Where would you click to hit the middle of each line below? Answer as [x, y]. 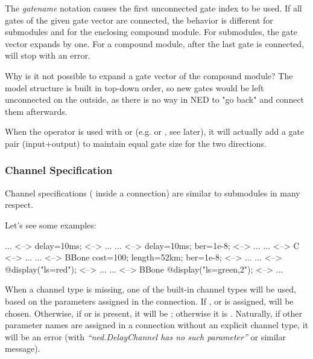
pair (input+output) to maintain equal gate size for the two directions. [136, 143]
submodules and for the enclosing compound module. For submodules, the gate [151, 32]
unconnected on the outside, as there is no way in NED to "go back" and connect [155, 99]
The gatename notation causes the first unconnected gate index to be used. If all [153, 8]
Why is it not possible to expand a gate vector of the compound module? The [149, 75]
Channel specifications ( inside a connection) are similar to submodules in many [153, 192]
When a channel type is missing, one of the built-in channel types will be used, [150, 289]
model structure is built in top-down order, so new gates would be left [134, 87]
